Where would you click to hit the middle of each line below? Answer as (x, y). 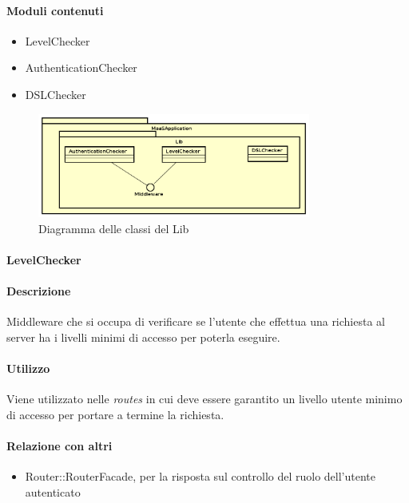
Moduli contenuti (55, 10)
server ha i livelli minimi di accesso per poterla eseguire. (143, 337)
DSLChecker (56, 94)
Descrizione (39, 291)
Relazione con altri (60, 446)
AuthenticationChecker (81, 67)
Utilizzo (28, 368)
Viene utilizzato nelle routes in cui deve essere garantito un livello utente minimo (204, 399)
